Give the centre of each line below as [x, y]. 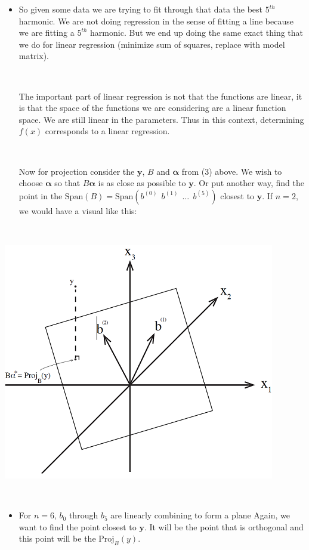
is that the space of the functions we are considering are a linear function [152, 108]
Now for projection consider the [77, 171]
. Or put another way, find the [249, 183]
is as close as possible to [142, 183]
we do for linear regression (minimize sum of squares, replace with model [152, 44]
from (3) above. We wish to [232, 171]
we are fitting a [47, 33]
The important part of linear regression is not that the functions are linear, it [160, 96]
